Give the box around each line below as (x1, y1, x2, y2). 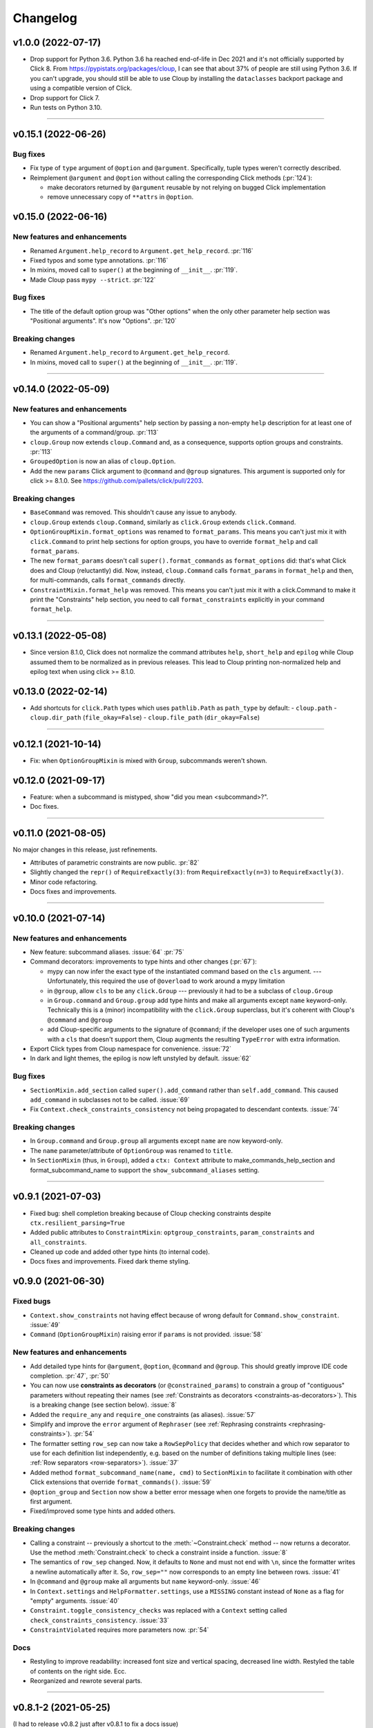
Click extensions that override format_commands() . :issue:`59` (30, 1478, 212, 1486)
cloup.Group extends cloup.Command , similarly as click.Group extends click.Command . (30, 518, 296, 526)
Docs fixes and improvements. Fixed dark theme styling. (30, 1257, 190, 1266)
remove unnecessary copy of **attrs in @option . (47, 193, 193, 201)
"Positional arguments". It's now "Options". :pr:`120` (30, 317, 178, 325)
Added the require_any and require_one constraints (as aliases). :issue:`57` (30, 1410, 256, 1418)
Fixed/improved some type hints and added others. (30, 1507, 176, 1515)
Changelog (12, 10, 77, 26)
